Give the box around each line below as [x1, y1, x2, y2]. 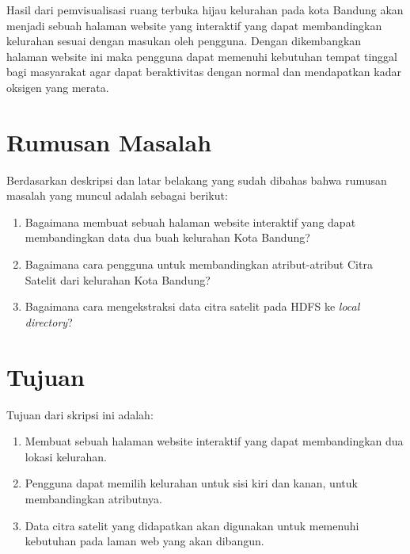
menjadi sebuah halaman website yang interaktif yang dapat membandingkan [6, 17, 382, 33]
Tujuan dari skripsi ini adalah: [6, 406, 154, 422]
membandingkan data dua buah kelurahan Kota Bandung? [25, 229, 310, 246]
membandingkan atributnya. [25, 490, 162, 506]
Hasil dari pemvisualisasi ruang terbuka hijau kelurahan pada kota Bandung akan [6, 2, 404, 17]
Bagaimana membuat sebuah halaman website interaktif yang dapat [25, 213, 356, 230]
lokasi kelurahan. [25, 448, 107, 464]
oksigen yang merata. [6, 78, 109, 95]
